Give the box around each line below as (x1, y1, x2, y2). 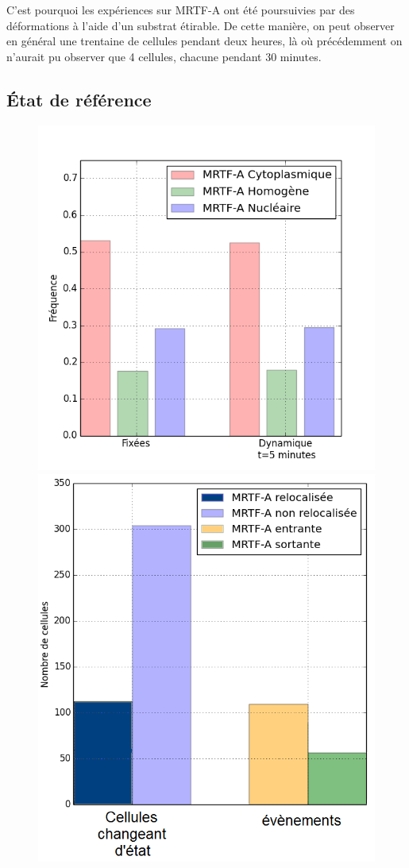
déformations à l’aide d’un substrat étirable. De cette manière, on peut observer (6, 17, 395, 33)
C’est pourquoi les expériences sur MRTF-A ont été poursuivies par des (6, 2, 355, 17)
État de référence (6, 87, 152, 111)
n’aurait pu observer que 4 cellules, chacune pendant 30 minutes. (6, 48, 322, 64)
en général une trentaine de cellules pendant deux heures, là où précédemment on (6, 33, 403, 49)
